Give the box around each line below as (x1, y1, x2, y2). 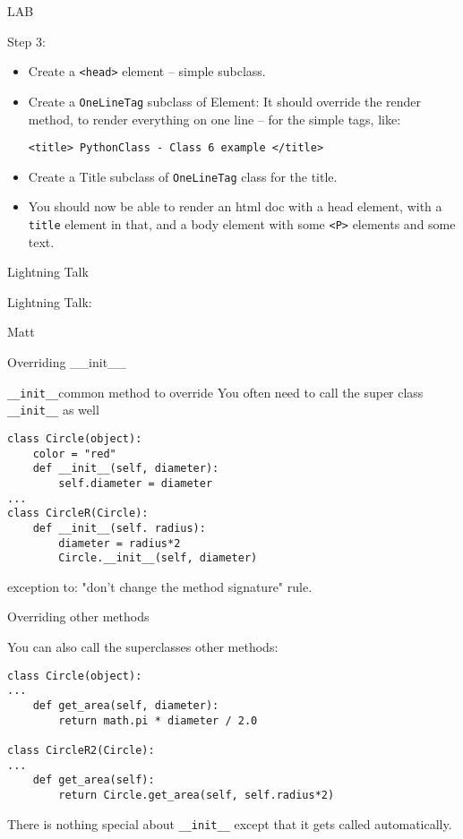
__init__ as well (7, 400, 99, 419)
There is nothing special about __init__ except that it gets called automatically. (7, 814, 452, 833)
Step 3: (7, 31, 46, 50)
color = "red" (32, 447, 116, 460)
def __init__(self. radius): (32, 521, 206, 535)
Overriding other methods (7, 607, 150, 626)
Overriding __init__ (7, 353, 127, 372)
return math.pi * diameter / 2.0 (58, 714, 258, 727)
